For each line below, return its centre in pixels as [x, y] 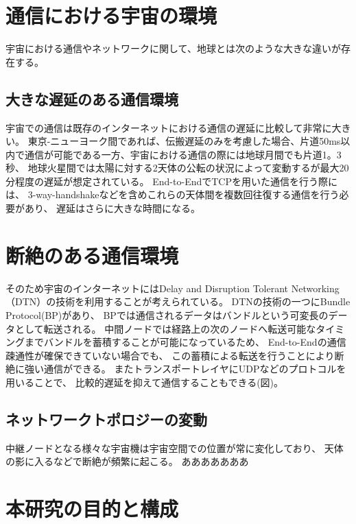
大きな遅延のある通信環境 [92, 98]
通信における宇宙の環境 [111, 15]
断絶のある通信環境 [92, 255]
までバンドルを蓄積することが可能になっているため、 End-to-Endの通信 [185, 342]
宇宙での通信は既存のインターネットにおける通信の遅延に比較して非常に [169, 127]
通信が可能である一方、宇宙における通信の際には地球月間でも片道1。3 [183, 154]
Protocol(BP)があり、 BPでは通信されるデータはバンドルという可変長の [167, 314]
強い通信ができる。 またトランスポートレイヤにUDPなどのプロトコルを [185, 369]
